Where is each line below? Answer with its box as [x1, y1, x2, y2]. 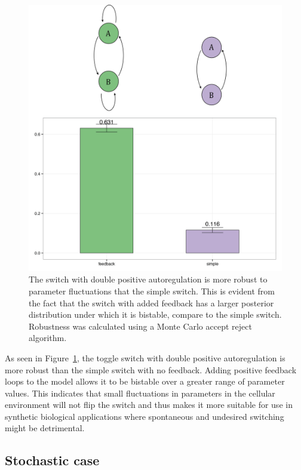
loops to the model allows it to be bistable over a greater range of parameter [5, 375, 285, 388]
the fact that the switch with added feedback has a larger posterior [29, 296, 274, 309]
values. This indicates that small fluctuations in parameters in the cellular [5, 386, 275, 399]
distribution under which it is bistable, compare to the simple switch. [29, 308, 282, 321]
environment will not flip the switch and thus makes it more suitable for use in [5, 398, 293, 411]
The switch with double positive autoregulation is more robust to [29, 273, 268, 285]
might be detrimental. [5, 422, 85, 434]
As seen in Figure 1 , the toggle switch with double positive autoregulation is [5, 351, 285, 364]
